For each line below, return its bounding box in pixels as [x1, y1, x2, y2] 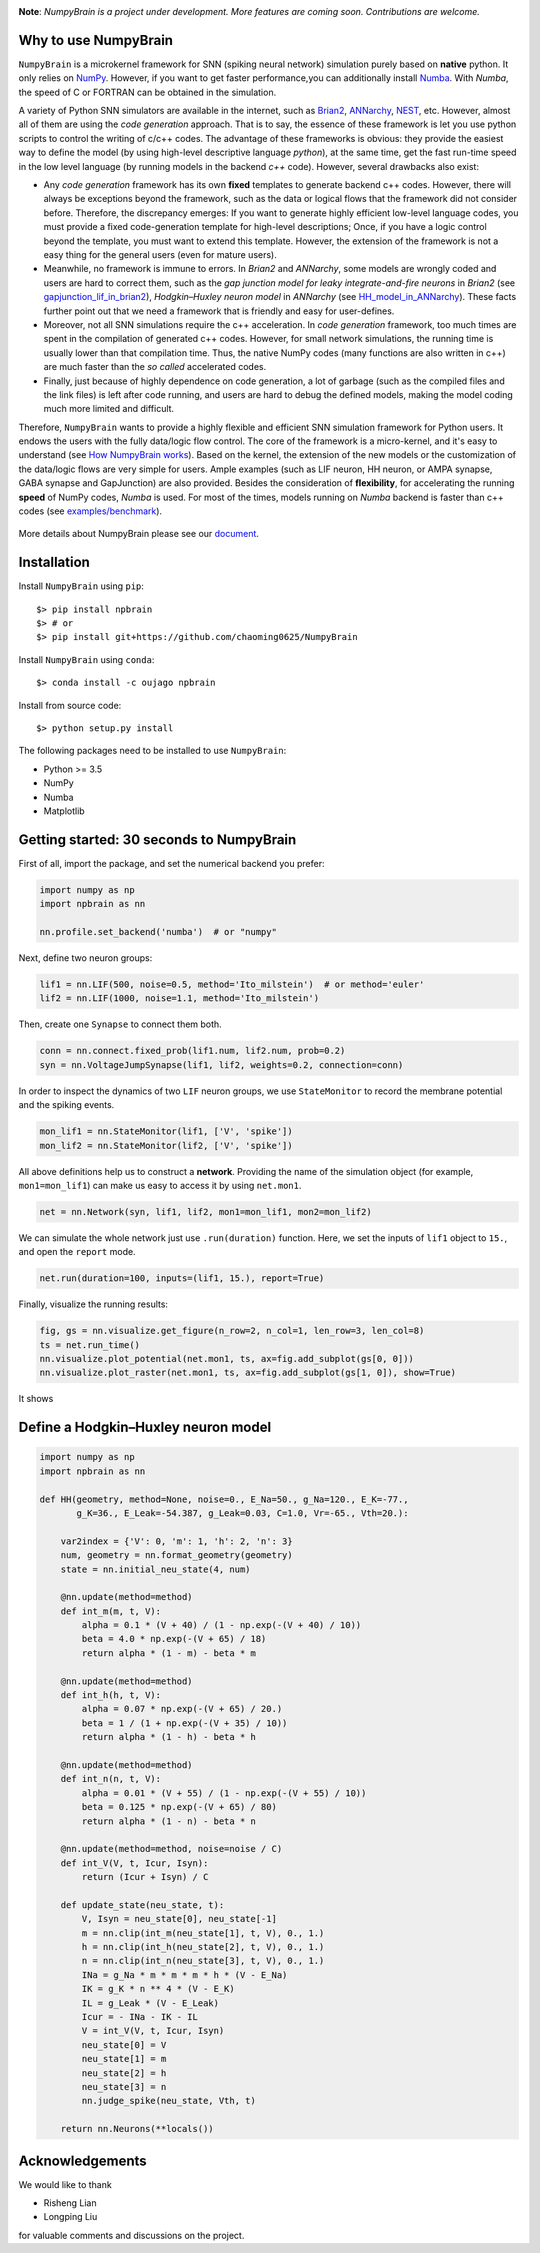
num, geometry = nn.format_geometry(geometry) [60, 1550, 294, 1561]
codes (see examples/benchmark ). [18, 505, 163, 517]
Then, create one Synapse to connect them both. [18, 1018, 222, 1030]
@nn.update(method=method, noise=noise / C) [60, 1843, 283, 1855]
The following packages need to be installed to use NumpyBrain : [18, 745, 287, 757]
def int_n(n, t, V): [60, 1773, 162, 1785]
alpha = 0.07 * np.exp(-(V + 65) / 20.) [81, 1703, 283, 1715]
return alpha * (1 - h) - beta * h [81, 1731, 257, 1743]
